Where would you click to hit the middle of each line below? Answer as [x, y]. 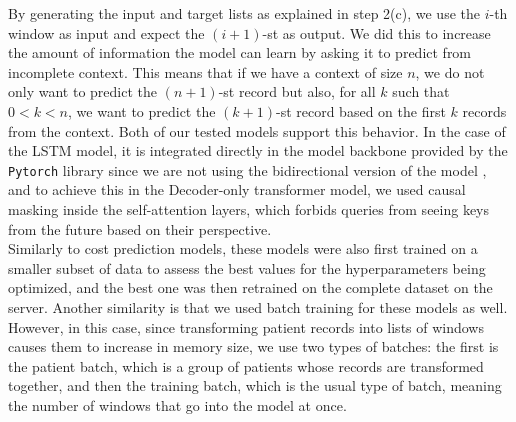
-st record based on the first [360, 110]
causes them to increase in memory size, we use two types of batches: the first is [253, 346]
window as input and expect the [106, 32]
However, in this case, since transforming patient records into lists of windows [246, 326]
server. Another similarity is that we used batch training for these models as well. [258, 306]
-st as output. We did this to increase [376, 32]
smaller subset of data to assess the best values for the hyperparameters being [247, 267]
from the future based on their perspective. [140, 228]
